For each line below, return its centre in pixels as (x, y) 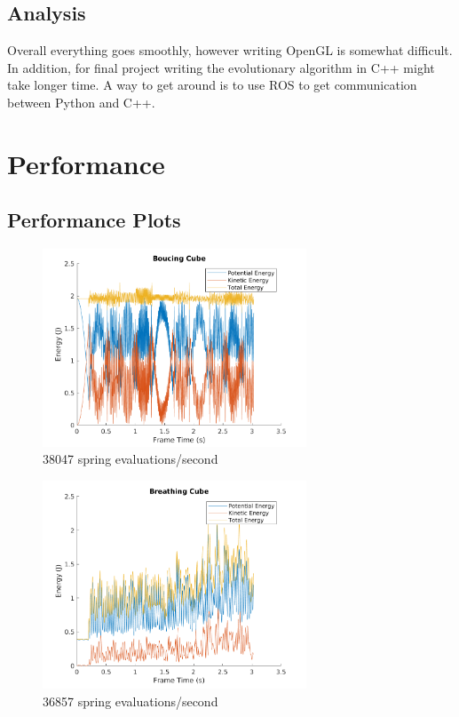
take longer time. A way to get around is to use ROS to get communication (212, 85)
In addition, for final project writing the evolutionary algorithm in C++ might (221, 67)
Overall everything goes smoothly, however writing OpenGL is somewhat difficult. (230, 50)
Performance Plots (94, 220)
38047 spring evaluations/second (131, 459)
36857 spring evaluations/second (131, 701)
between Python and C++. (81, 102)
